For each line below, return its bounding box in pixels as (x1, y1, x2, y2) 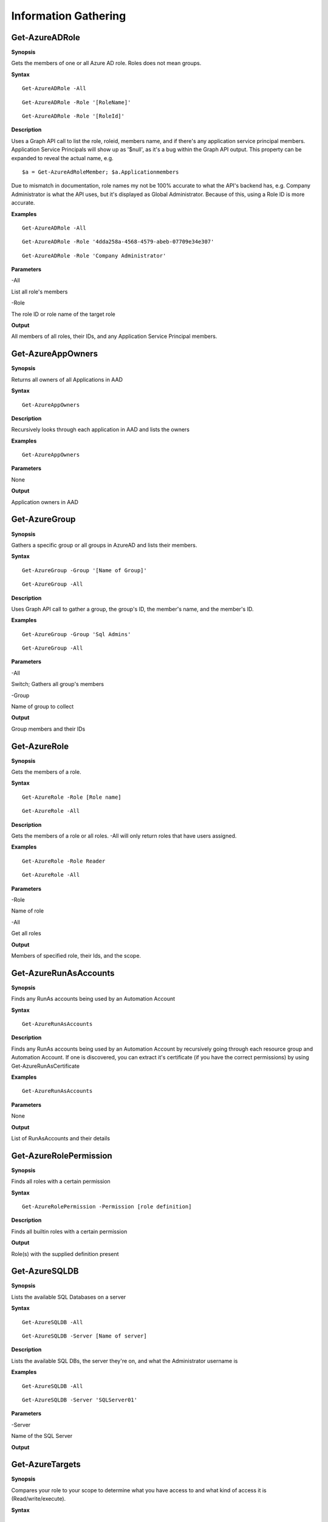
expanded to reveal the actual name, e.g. (11, 154, 114, 161)
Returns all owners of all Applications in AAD (11, 376, 123, 383)
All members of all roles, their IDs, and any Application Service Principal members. (11, 332, 217, 340)
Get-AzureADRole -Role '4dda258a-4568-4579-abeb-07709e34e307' (22, 238, 214, 245)
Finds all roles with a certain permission (11, 1178, 111, 1185)
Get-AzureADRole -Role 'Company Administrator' (22, 252, 166, 259)
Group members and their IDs (11, 725, 86, 732)
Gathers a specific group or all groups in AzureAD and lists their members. (11, 541, 197, 549)
